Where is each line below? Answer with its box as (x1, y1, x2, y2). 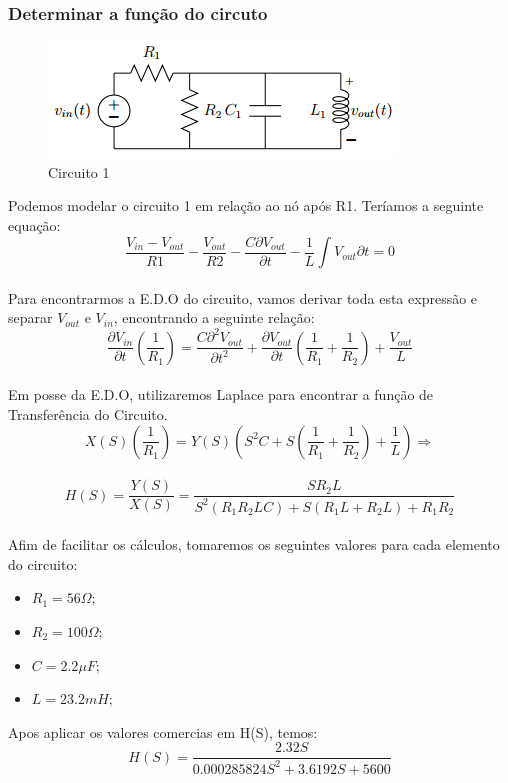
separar (8, 307, 53, 328)
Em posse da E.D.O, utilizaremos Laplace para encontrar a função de (8, 384, 434, 405)
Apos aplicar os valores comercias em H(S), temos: (8, 721, 318, 742)
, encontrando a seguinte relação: (113, 307, 315, 328)
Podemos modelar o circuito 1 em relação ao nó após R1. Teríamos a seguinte (8, 195, 484, 216)
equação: (8, 215, 61, 235)
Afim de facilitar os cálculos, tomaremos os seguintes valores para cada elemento (8, 534, 500, 555)
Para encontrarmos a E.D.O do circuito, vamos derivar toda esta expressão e (8, 287, 478, 308)
